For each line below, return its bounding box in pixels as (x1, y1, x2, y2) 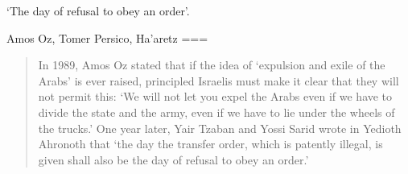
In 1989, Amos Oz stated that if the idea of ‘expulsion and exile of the (38, 56, 385, 73)
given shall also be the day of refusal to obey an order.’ (38, 151, 309, 168)
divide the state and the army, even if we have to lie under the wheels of (38, 103, 395, 120)
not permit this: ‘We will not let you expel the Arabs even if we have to (38, 88, 393, 105)
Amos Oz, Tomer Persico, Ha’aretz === (6, 29, 208, 46)
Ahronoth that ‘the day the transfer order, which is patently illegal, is (38, 135, 383, 152)
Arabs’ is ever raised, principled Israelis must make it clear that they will (38, 72, 399, 89)
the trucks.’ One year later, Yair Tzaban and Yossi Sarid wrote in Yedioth (38, 119, 402, 136)
